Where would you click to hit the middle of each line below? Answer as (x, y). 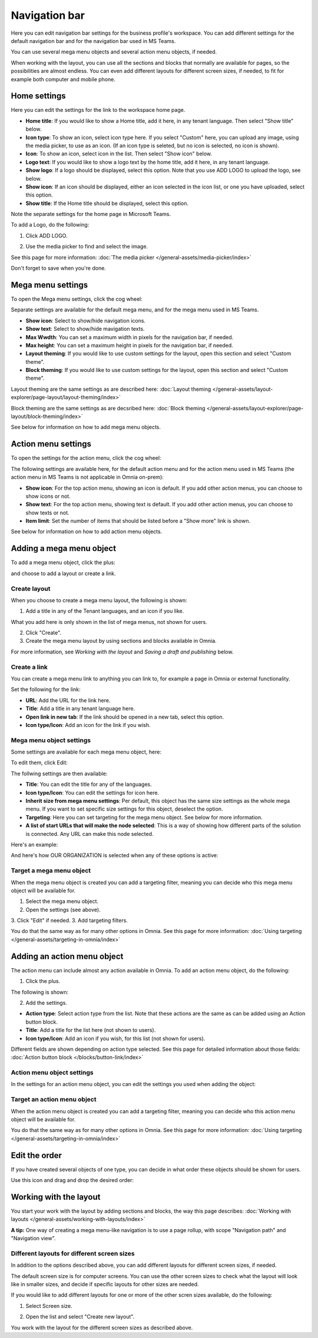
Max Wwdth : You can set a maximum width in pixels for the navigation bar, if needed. (130, 337)
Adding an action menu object (67, 956)
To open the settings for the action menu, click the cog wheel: (86, 458)
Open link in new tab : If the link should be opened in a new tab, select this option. (125, 717)
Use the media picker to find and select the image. (87, 247)
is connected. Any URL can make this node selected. (90, 834)
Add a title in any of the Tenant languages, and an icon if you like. (105, 611)
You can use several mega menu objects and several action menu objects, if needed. (114, 52)
